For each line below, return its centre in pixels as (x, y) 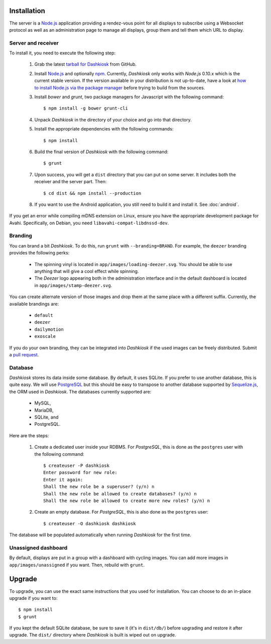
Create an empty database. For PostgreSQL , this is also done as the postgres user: (121, 512)
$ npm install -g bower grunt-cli (86, 108)
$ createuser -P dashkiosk (77, 465)
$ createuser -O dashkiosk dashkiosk (90, 524)
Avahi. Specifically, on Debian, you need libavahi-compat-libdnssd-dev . (89, 223)
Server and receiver (34, 43)
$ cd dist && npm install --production (92, 193)
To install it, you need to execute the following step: (62, 53)
